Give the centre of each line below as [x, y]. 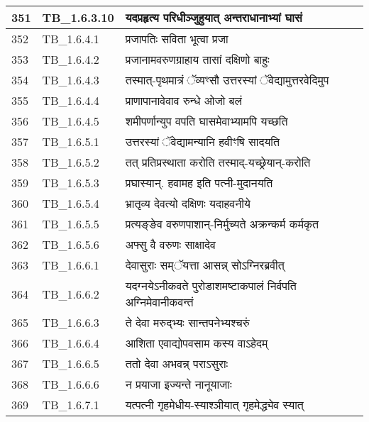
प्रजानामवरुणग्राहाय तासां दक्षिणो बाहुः [197, 59]
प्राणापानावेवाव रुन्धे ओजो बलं [183, 100]
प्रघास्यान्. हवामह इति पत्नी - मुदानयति [199, 183]
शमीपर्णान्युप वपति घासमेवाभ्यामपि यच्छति [206, 121]
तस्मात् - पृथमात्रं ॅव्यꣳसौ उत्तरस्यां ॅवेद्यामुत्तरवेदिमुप [227, 80]
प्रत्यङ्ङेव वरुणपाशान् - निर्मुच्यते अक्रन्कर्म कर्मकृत [222, 224]
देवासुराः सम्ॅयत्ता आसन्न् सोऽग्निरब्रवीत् [205, 265]
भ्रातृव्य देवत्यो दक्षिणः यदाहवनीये [188, 203]
